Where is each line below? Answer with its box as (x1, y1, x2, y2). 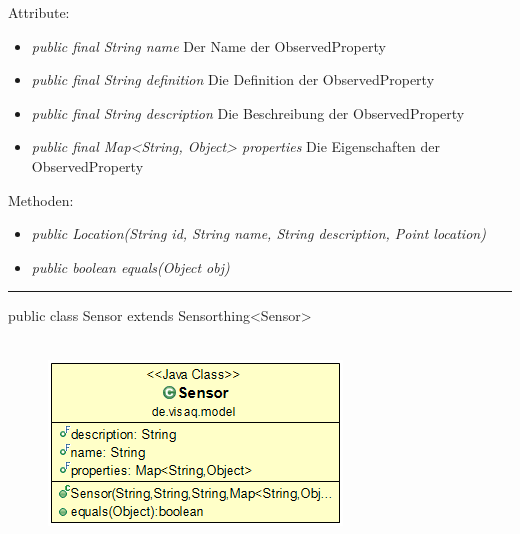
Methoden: (8, 189, 74, 210)
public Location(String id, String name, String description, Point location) (31, 223, 486, 244)
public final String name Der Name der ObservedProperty (31, 35, 386, 56)
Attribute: (8, 2, 70, 22)
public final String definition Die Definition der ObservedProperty (31, 69, 435, 90)
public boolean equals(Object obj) (31, 256, 230, 277)
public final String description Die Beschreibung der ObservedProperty (31, 102, 465, 123)
